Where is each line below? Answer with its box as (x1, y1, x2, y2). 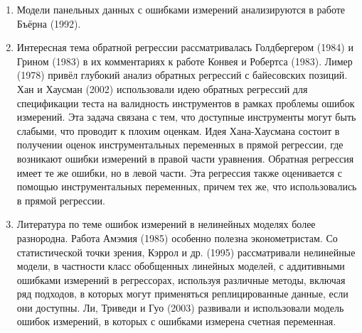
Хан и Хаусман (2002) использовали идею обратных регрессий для (16, 81, 308, 96)
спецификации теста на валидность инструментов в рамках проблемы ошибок (16, 95, 355, 110)
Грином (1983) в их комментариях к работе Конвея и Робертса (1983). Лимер (16, 53, 353, 68)
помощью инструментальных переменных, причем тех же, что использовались (16, 179, 357, 194)
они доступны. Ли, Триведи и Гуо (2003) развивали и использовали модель (16, 300, 344, 315)
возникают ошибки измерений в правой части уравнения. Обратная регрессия (16, 151, 354, 165)
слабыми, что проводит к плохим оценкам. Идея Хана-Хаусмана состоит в (16, 123, 340, 138)
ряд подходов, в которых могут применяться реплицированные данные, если (16, 286, 348, 301)
